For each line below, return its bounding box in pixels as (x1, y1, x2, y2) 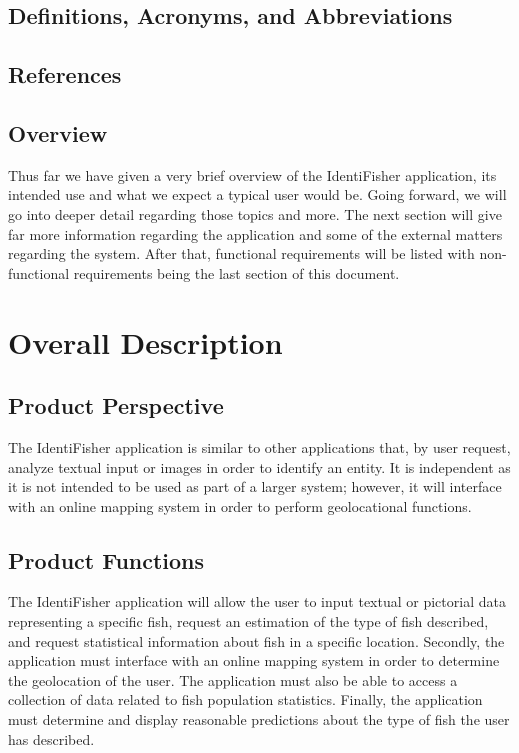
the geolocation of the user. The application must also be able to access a (8, 669, 458, 690)
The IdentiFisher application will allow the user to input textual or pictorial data (8, 591, 506, 612)
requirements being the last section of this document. (73, 262, 400, 283)
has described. (8, 728, 95, 749)
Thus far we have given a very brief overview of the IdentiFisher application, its (8, 164, 497, 185)
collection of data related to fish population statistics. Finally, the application (8, 689, 483, 710)
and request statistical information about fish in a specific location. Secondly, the (8, 630, 505, 651)
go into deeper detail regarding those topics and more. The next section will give (8, 203, 502, 224)
